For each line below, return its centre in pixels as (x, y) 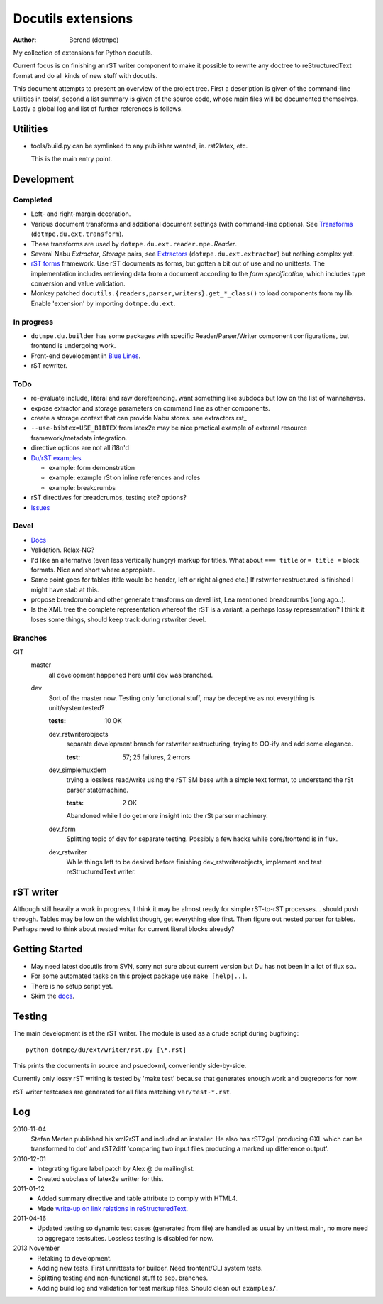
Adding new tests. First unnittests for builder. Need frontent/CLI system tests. (150, 1268)
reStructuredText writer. (101, 872)
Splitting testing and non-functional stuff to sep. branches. (123, 1278)
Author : (25, 40)
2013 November (37, 1248)
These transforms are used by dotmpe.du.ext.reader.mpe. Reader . (134, 244)
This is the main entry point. (72, 159)
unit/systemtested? (77, 707)
